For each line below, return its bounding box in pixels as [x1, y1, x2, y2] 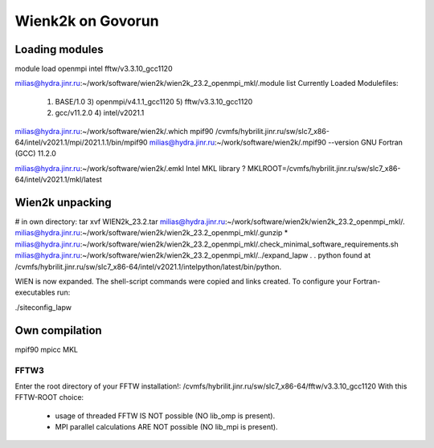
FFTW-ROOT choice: [14, 393, 84, 402]
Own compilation [14, 324, 102, 337]
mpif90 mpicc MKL [14, 344, 78, 354]
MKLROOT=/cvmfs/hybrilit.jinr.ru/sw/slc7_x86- [247, 163, 401, 173]
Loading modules [14, 43, 104, 56]
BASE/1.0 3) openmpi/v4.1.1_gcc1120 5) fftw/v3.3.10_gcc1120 [55, 96, 253, 106]
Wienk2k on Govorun [14, 12, 160, 30]
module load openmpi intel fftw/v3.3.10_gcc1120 [14, 64, 173, 74]
